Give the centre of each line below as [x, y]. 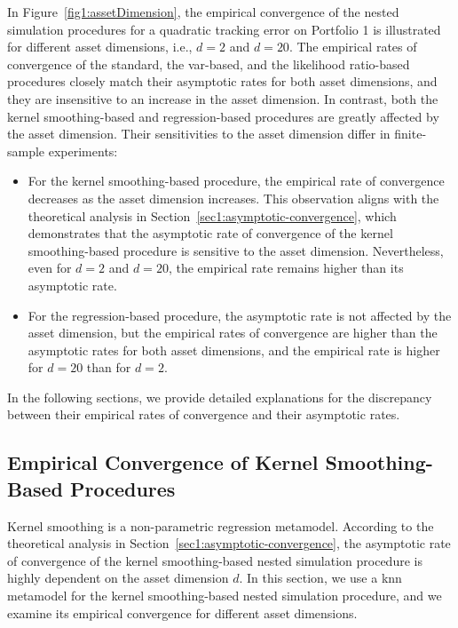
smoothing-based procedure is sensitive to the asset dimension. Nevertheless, [236, 250]
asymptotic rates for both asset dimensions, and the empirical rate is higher [234, 350]
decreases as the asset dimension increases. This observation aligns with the [233, 198]
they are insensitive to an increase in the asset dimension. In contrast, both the [223, 98]
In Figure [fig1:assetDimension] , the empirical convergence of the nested [203, 12]
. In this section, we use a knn [320, 578]
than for [109, 367]
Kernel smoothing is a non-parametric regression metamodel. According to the [221, 525]
